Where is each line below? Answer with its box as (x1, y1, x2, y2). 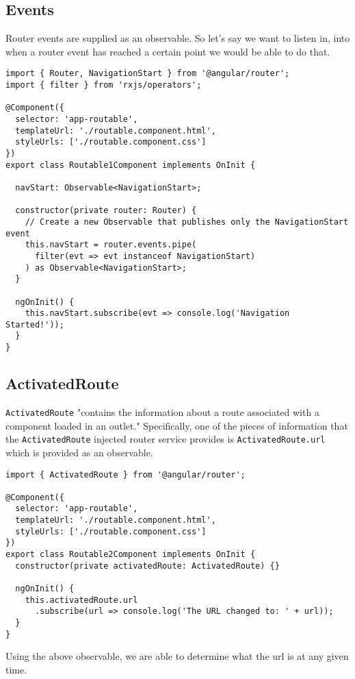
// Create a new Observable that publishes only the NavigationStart (25, 217, 349, 227)
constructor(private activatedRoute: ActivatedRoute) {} (15, 560, 280, 571)
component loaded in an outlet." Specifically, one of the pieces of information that (5, 418, 348, 432)
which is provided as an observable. (5, 445, 153, 459)
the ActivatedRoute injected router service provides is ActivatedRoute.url (5, 432, 326, 446)
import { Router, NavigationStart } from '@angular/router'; (5, 69, 290, 79)
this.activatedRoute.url (25, 595, 138, 605)
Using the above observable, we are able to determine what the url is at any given (5, 649, 349, 663)
